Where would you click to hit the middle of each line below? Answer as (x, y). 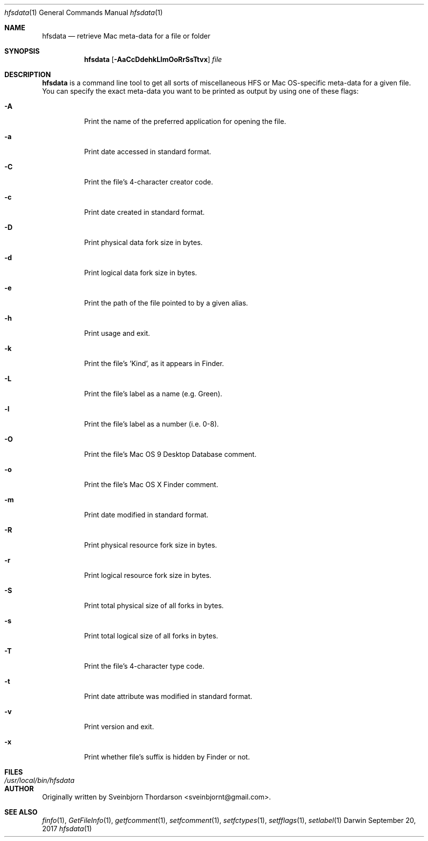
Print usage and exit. (117, 333)
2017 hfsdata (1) (67, 829)
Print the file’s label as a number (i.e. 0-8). (152, 424)
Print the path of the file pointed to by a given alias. (166, 303)
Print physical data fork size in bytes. (143, 242)
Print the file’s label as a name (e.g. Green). (153, 394)
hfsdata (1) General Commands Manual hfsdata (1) (84, 12)
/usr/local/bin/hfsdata (40, 780)
